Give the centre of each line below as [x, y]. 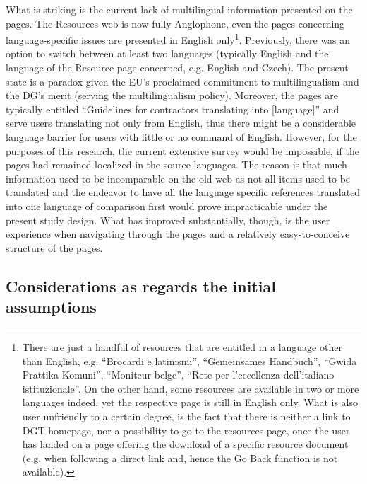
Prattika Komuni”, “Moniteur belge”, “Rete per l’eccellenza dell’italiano [178, 375]
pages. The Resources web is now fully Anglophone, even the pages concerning [175, 23]
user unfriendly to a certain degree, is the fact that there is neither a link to [186, 416]
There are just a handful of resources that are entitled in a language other [182, 346]
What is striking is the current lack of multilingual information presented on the [179, 9]
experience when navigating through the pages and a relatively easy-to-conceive [178, 234]
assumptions [51, 307]
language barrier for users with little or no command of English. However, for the [181, 137]
